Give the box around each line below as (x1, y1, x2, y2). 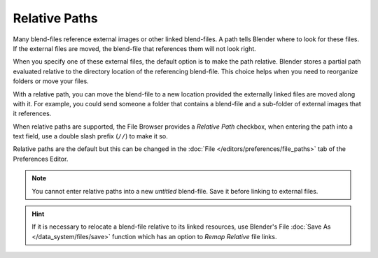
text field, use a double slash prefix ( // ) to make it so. (13, 132, 168, 141)
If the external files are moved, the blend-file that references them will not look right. (13, 44, 257, 52)
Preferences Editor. (13, 155, 69, 163)
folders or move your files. (13, 77, 89, 85)
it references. (13, 109, 52, 118)
